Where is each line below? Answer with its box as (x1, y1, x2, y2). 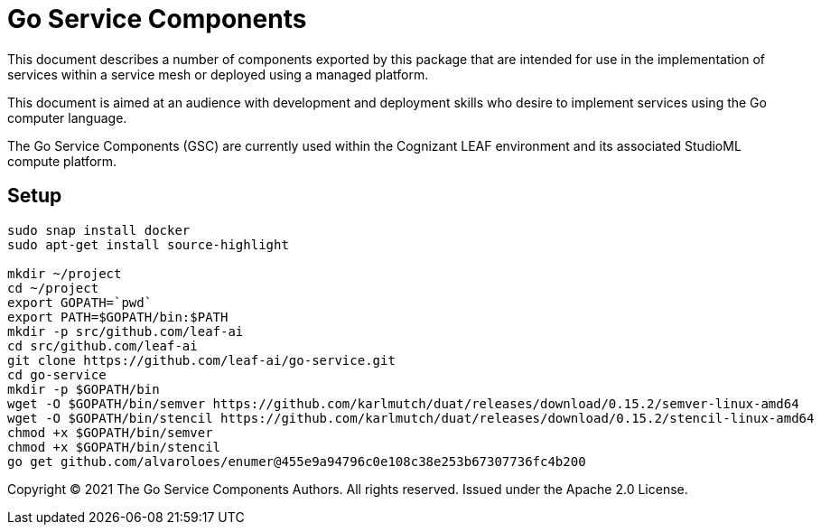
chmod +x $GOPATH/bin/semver (7, 425, 213, 440)
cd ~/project (7, 280, 99, 295)
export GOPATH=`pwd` (7, 294, 153, 310)
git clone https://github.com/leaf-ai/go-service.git (7, 352, 396, 368)
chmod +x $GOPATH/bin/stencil (7, 439, 221, 454)
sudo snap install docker (7, 222, 191, 238)
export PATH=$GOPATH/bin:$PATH (7, 309, 229, 324)
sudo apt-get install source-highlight (7, 237, 289, 252)
